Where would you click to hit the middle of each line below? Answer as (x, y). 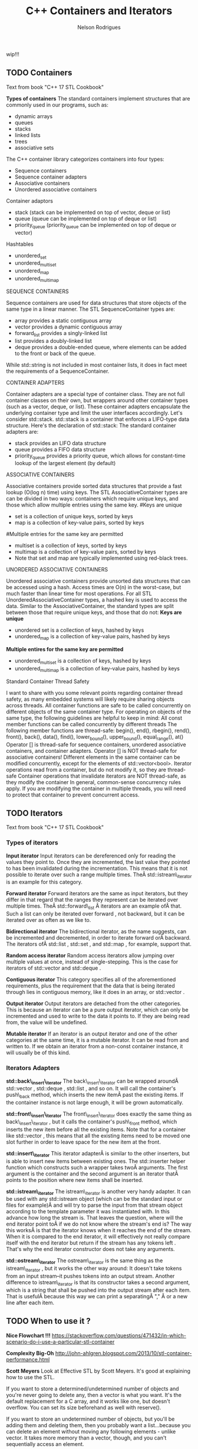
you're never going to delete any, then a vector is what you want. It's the (94, 1395)
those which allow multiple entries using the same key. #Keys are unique (94, 505)
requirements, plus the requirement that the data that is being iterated (90, 986)
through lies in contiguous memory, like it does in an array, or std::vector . (95, 992)
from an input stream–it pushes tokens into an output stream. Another (90, 1276)
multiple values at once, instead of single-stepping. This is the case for (92, 962)
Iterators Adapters (33, 1068)
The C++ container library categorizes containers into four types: (85, 159)
